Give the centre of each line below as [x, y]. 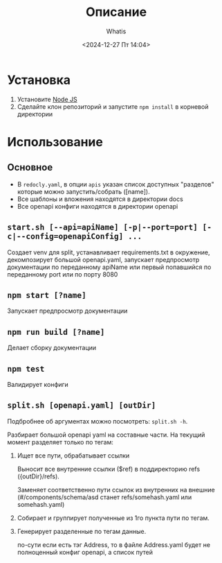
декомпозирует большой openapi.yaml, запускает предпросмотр [103, 259]
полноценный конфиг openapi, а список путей [85, 552]
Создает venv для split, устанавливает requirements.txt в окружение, [109, 252]
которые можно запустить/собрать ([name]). [83, 191]
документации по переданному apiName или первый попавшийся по [109, 267]
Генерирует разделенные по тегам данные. [82, 531]
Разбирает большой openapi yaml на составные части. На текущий [106, 435]
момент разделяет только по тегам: [61, 442]
